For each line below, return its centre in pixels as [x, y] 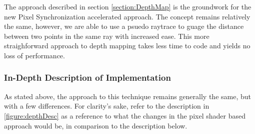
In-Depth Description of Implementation [87, 77]
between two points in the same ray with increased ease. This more [107, 36]
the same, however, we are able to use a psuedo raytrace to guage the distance [124, 26]
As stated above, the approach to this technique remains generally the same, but [127, 96]
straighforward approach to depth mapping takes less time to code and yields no [127, 46]
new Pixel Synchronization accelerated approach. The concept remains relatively [127, 16]
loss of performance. [34, 55]
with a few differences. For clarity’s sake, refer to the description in [107, 106]
